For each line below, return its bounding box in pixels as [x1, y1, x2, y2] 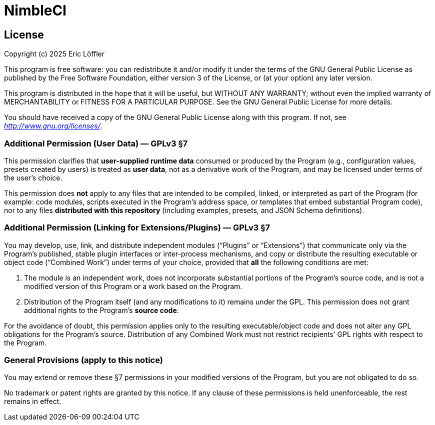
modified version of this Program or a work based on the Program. [24, 281, 242, 290]
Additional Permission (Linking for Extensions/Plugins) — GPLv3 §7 [4, 222, 270, 233]
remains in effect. [4, 397, 61, 406]
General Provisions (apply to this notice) [4, 355, 163, 365]
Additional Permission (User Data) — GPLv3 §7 [4, 138, 188, 148]
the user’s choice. [4, 173, 62, 182]
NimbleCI [4, 2, 66, 19]
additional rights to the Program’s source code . [24, 305, 179, 314]
